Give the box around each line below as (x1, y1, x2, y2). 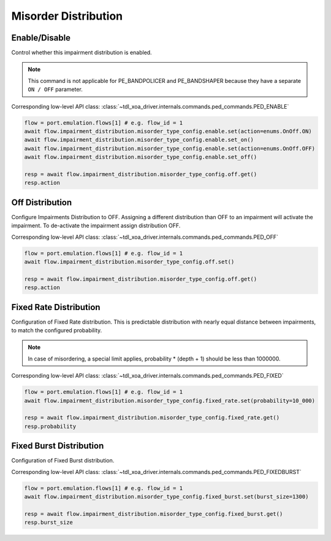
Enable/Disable (11, 33, 70, 43)
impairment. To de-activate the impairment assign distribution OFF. (11, 222, 181, 230)
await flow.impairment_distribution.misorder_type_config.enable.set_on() (24, 136, 254, 144)
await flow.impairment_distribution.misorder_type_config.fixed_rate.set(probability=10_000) (24, 397, 316, 404)
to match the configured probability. (11, 327, 102, 334)
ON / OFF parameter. (28, 86, 83, 93)
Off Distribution (11, 197, 72, 208)
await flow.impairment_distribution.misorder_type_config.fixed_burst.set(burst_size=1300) (24, 493, 309, 500)
